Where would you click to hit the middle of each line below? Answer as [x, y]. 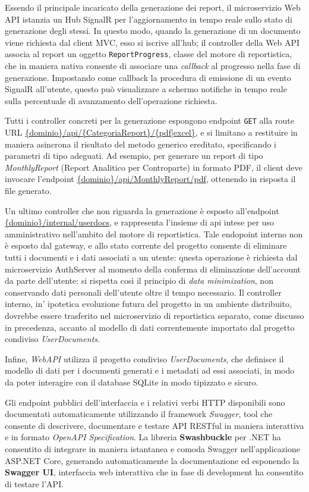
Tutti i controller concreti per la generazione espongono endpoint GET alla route [149, 120]
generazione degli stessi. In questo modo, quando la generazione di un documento [153, 31]
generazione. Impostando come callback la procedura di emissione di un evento [148, 77]
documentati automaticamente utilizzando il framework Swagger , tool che [139, 414]
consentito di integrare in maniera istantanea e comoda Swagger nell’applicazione [152, 448]
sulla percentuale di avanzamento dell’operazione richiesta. [111, 100]
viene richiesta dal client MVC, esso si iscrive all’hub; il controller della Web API [152, 42]
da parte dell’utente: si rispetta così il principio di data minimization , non [139, 281]
